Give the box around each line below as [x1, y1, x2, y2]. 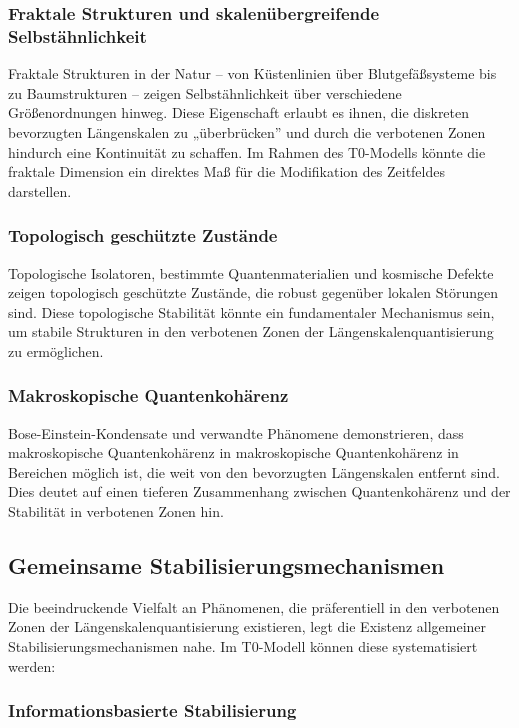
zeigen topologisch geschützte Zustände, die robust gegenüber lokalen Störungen [8, 282, 499, 303]
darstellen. [8, 180, 72, 201]
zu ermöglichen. [8, 340, 104, 361]
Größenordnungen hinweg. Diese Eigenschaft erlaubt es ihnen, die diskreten [8, 102, 470, 123]
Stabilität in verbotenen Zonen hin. [8, 501, 224, 522]
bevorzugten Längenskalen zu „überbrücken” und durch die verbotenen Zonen [8, 121, 486, 142]
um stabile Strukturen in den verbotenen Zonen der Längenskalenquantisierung [8, 321, 494, 342]
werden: [8, 655, 56, 676]
